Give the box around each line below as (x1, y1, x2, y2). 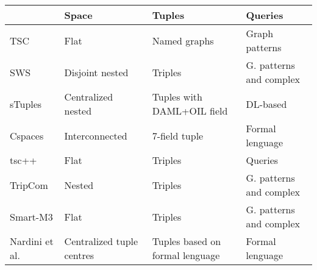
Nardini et (10, 234, 54, 248)
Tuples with (152, 90, 202, 104)
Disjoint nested (64, 65, 129, 79)
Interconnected (64, 128, 127, 143)
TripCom (10, 177, 48, 192)
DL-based (246, 96, 287, 111)
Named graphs (152, 33, 214, 48)
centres (64, 248, 94, 262)
